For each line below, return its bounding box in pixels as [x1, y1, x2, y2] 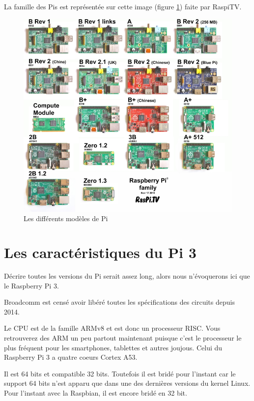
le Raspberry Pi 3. [4, 280, 59, 290]
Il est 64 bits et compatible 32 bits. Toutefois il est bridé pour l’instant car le [4, 368, 236, 378]
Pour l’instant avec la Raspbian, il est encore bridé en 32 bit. [4, 387, 187, 398]
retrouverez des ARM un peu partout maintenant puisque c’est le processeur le [4, 332, 242, 343]
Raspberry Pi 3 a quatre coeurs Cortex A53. [4, 352, 138, 362]
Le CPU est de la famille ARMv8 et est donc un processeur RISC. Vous [4, 323, 221, 333]
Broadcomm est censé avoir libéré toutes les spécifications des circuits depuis [4, 297, 235, 307]
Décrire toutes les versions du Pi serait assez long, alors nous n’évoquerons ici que [4, 271, 250, 281]
